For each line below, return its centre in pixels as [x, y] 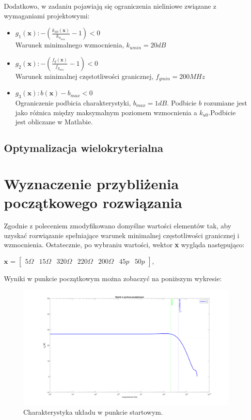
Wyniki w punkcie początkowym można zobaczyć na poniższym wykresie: [113, 278]
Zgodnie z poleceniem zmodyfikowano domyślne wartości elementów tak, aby [118, 225]
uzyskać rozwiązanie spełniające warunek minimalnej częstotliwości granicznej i [122, 235]
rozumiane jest [225, 103]
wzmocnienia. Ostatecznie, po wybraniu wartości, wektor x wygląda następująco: [124, 245]
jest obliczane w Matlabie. [54, 122]
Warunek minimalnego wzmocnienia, [70, 45]
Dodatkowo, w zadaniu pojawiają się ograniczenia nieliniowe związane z [110, 6]
